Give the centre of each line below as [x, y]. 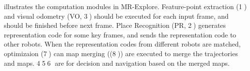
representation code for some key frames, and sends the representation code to [120, 34]
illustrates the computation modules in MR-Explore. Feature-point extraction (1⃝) [125, 6]
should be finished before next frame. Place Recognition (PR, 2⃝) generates [115, 25]
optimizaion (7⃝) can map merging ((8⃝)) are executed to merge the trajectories [121, 53]
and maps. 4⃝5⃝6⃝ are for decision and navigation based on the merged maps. [117, 63]
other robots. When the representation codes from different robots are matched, [122, 44]
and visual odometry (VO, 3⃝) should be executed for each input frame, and [116, 16]
